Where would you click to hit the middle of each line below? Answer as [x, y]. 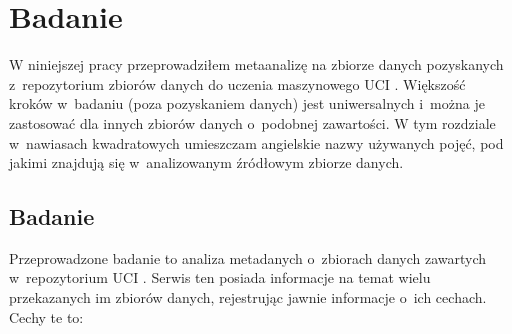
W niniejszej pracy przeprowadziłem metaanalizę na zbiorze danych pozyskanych [256, 64]
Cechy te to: [46, 316]
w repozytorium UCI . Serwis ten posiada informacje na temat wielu [220, 277]
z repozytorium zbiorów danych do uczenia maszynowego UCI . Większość [237, 83]
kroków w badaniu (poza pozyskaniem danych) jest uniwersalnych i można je [247, 103]
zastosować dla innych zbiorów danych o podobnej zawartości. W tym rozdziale [252, 122]
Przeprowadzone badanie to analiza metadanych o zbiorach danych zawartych [248, 257]
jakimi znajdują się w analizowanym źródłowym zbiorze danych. [206, 162]
